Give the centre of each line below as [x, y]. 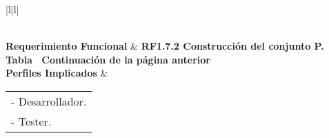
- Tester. [31, 121]
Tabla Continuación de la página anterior [108, 59]
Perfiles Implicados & [57, 73]
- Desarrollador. [49, 101]
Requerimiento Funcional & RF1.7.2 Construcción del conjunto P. [165, 46]
